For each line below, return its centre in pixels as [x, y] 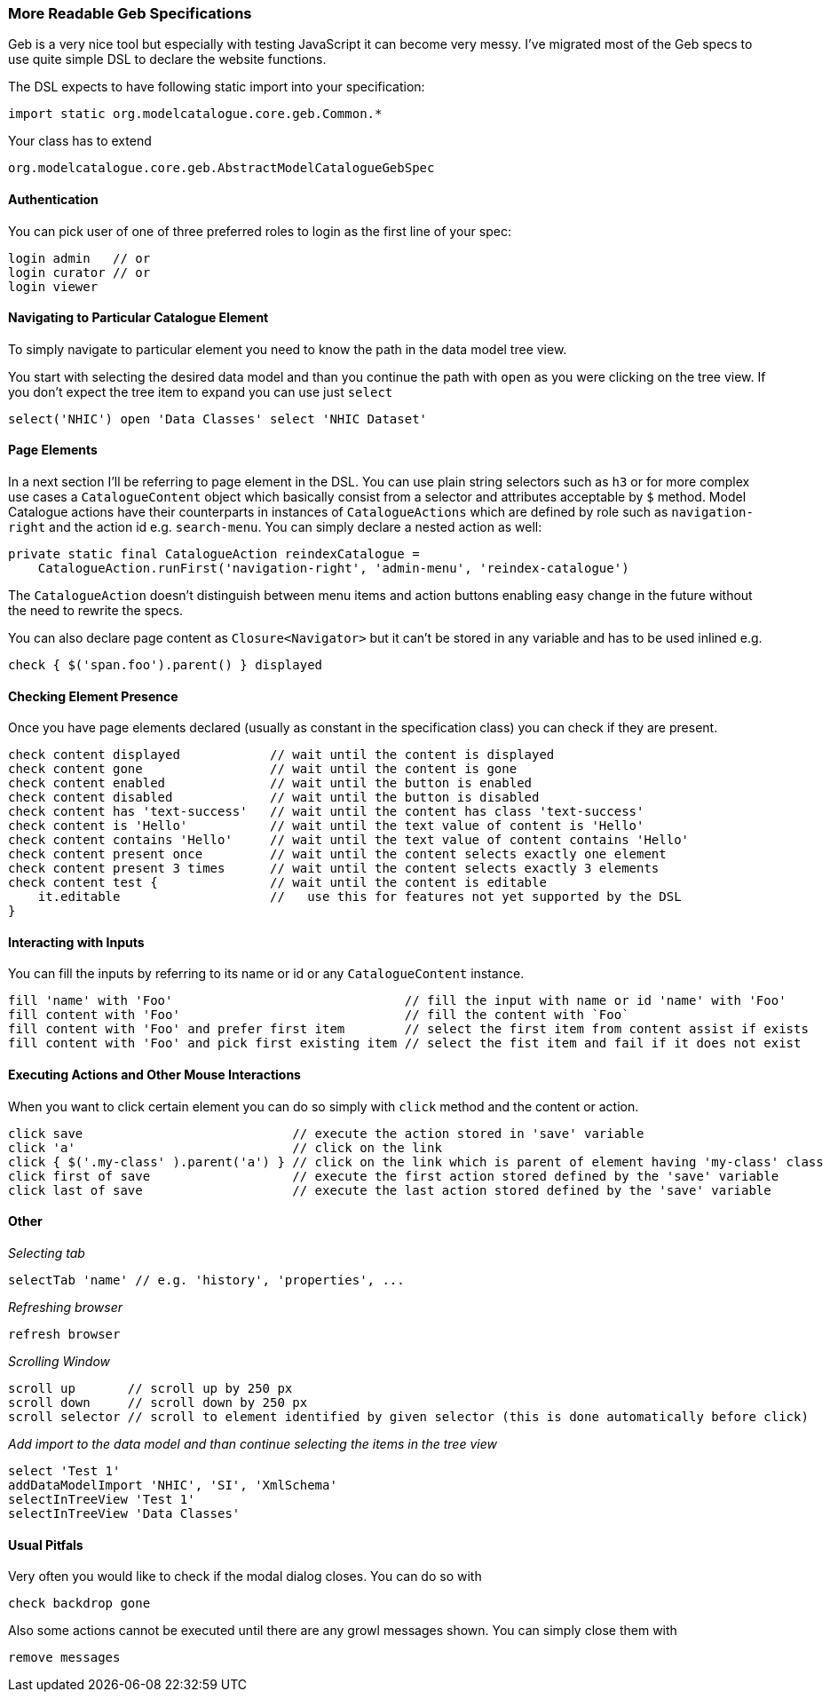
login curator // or [79, 272]
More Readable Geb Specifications [130, 13]
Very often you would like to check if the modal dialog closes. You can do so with [245, 1577]
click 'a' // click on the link [225, 1147]
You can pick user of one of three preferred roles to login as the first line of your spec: [260, 231]
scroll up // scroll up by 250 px [150, 1388]
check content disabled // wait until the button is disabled [274, 798]
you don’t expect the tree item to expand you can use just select [201, 391]
